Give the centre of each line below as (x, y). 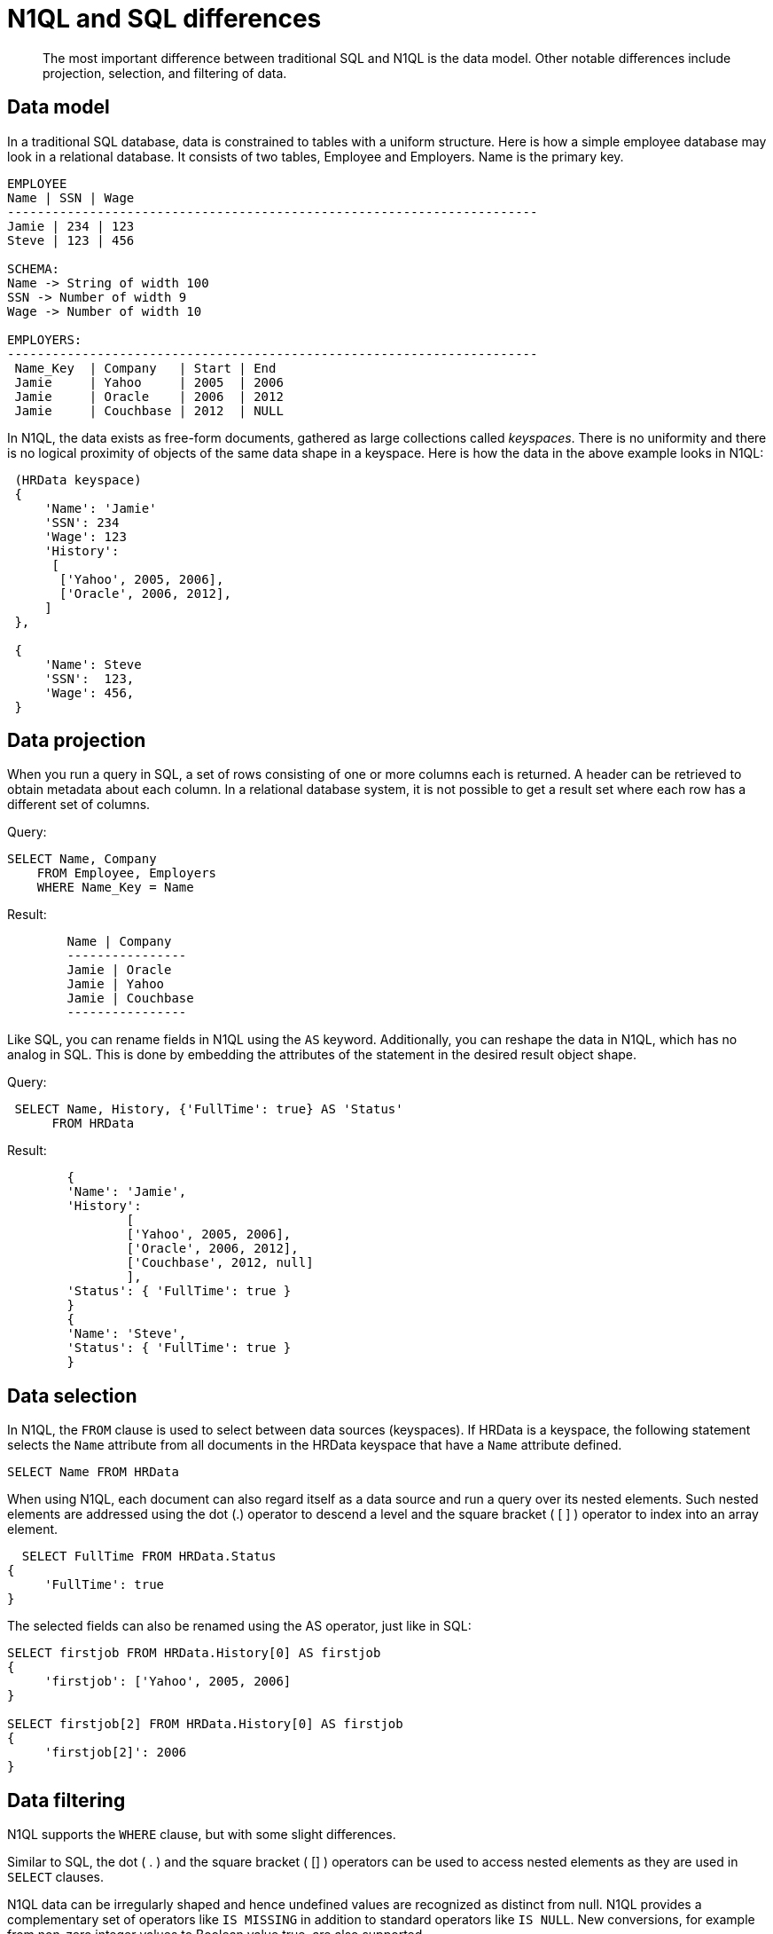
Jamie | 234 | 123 (71, 226)
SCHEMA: (34, 268)
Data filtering (66, 1800)
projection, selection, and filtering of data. (165, 73)
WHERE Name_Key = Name (115, 888)
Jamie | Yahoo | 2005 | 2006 (149, 382)
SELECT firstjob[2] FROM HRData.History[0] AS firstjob (205, 1724)
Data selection (72, 1395)
